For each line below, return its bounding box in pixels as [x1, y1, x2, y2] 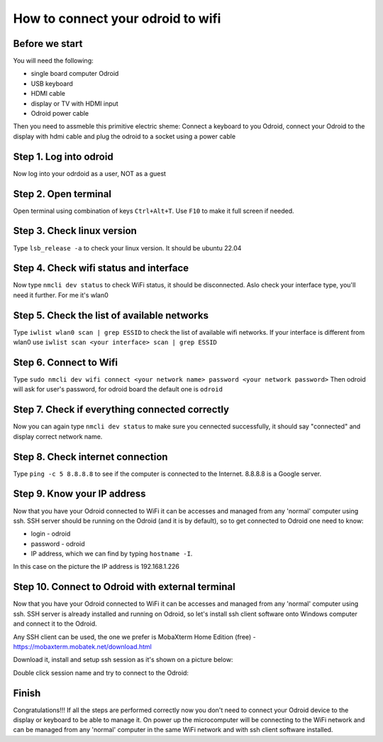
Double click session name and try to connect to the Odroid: [13, 668, 189, 677]
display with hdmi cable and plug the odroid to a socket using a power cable [13, 132, 236, 140]
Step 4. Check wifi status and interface [13, 262, 189, 275]
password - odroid [30, 539, 85, 548]
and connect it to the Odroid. [13, 619, 97, 628]
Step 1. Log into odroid [13, 150, 113, 162]
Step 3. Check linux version [13, 225, 138, 237]
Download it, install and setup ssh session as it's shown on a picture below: [13, 655, 233, 664]
